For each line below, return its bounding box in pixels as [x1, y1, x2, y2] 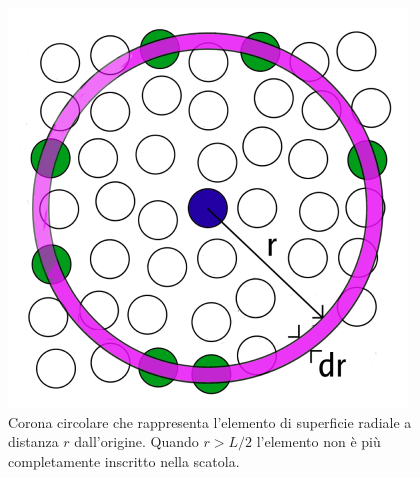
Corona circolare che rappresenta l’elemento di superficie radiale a [8, 411, 412, 432]
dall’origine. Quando [74, 431, 199, 452]
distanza [8, 431, 59, 452]
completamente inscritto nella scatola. [8, 450, 240, 471]
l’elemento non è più [256, 431, 381, 452]
